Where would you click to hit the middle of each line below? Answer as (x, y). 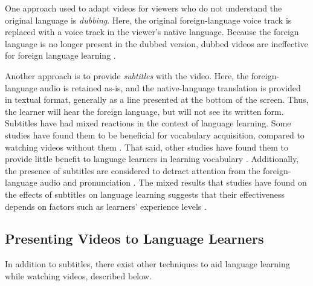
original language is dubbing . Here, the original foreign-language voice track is (148, 20)
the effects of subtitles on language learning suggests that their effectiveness (145, 194)
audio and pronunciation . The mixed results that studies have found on (173, 182)
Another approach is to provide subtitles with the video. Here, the (127, 75)
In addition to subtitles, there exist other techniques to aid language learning (147, 264)
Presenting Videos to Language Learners (134, 239)
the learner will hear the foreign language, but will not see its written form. (144, 111)
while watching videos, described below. (78, 275)
